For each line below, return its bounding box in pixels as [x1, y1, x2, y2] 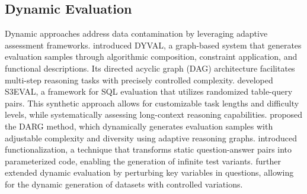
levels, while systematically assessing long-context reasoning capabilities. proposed [5, 108, 303, 121]
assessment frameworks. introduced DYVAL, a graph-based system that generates [5, 38, 302, 51]
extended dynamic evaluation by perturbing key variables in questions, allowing [5, 166, 294, 179]
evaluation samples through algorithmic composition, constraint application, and [5, 50, 298, 63]
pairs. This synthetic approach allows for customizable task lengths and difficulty [5, 96, 299, 109]
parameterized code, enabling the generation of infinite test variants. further [5, 154, 281, 167]
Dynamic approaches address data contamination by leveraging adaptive [5, 27, 268, 40]
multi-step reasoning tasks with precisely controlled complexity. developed [5, 73, 273, 86]
